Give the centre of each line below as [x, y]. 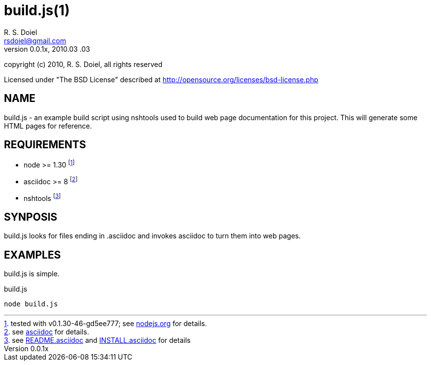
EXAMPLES [32, 255]
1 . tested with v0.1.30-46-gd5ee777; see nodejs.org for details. [106, 324]
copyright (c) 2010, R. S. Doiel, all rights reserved [83, 64]
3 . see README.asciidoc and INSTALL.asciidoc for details [97, 340]
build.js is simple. [32, 274]
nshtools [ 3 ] [42, 197]
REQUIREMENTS [45, 145]
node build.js [31, 304]
